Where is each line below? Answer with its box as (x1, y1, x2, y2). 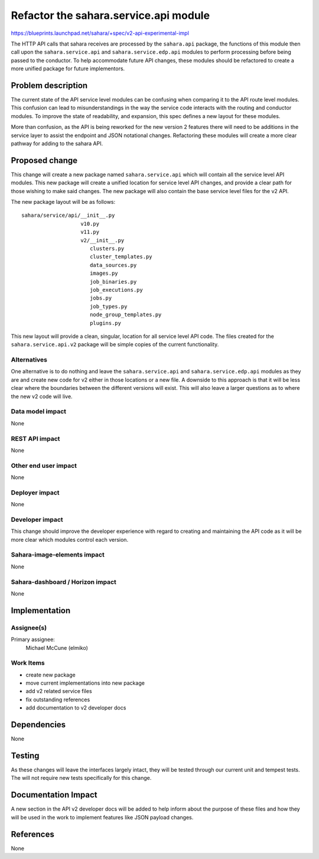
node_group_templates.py (89, 311, 162, 318)
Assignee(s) (11, 623, 47, 632)
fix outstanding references (25, 696, 90, 703)
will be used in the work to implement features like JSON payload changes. (11, 814, 194, 821)
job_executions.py (89, 287, 143, 293)
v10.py (80, 220, 100, 227)
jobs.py (89, 295, 112, 301)
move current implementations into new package (25, 679, 145, 686)
